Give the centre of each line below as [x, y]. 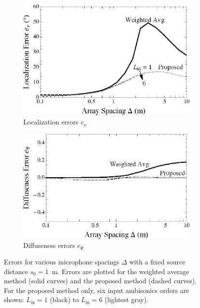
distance [16, 271]
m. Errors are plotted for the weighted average [121, 271]
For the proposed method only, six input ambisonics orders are [97, 290]
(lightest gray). [127, 300]
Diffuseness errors [49, 245]
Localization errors [51, 122]
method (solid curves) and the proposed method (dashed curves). [100, 281]
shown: [14, 300]
